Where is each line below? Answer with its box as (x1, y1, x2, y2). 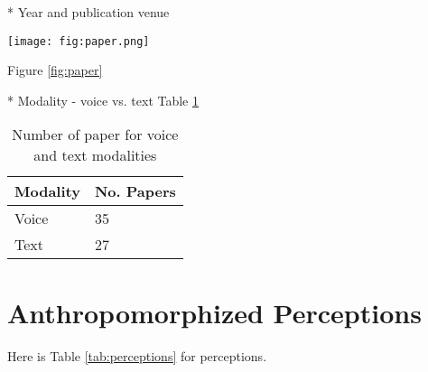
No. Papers (94, 181, 176, 202)
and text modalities (33, 144, 157, 166)
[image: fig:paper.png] (7, 34, 150, 48)
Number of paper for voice (12, 124, 179, 145)
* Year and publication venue (7, 3, 170, 21)
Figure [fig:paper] (7, 60, 103, 79)
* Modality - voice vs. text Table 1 (7, 90, 200, 109)
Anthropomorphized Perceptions (7, 293, 422, 330)
